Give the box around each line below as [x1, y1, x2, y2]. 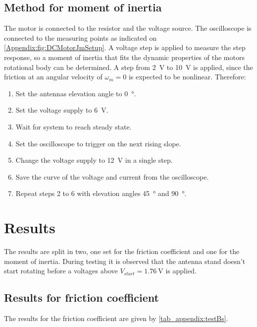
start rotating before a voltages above [4, 265, 118, 276]
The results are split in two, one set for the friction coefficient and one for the [4, 246, 240, 257]
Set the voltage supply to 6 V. [15, 105, 108, 115]
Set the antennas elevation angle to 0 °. [15, 88, 136, 98]
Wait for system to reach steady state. [15, 121, 132, 131]
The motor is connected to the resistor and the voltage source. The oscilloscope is [4, 23, 252, 33]
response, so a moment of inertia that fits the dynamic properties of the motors [4, 52, 245, 62]
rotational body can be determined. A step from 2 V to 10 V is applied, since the [4, 62, 253, 72]
